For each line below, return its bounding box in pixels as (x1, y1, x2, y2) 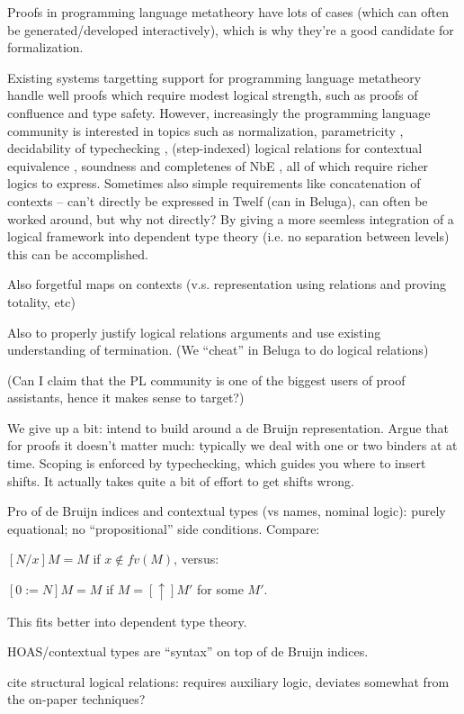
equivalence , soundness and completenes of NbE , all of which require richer (7, 156, 429, 175)
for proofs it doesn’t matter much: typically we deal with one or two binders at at (7, 436, 458, 455)
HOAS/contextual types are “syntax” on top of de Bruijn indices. (7, 642, 369, 661)
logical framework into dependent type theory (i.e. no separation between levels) (7, 227, 450, 246)
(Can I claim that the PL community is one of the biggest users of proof (7, 370, 406, 389)
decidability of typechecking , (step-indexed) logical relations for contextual (7, 139, 423, 158)
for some (197, 580, 244, 599)
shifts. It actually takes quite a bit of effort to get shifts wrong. (7, 471, 354, 490)
